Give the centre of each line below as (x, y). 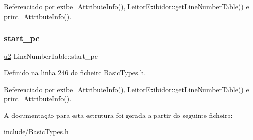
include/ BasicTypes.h (36, 131)
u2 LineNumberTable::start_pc (51, 56)
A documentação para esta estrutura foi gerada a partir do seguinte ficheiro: (118, 115)
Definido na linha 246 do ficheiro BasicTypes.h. (75, 72)
